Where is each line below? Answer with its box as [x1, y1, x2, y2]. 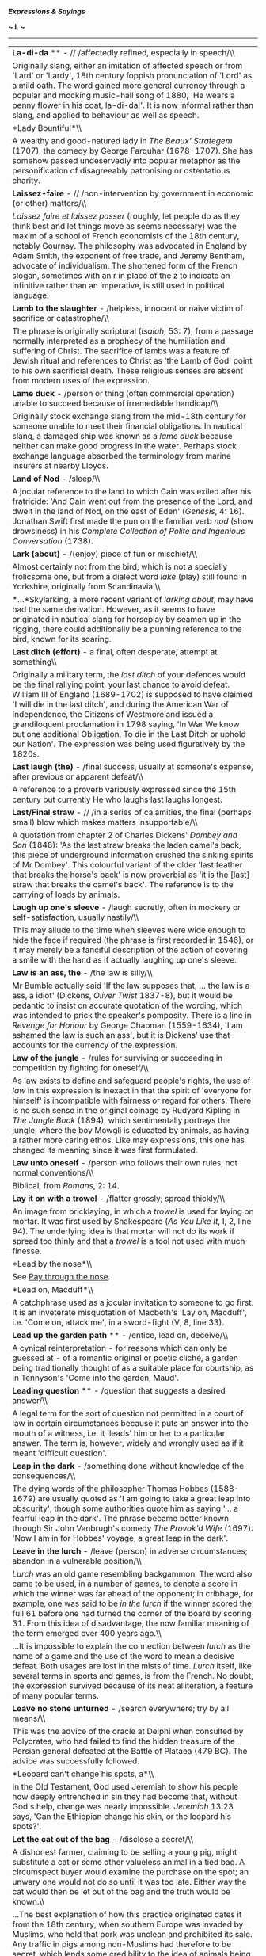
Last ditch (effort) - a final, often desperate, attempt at [12, 646, 218, 657]
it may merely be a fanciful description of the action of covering [12, 944, 248, 955]
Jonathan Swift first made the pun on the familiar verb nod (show [12, 516, 254, 526]
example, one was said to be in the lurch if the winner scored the [12, 1598, 252, 1609]
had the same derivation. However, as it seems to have [12, 604, 215, 615]
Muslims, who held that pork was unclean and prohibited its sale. [12, 1929, 253, 1939]
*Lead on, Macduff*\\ [12, 1284, 93, 1294]
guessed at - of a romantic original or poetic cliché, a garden [12, 1352, 239, 1363]
